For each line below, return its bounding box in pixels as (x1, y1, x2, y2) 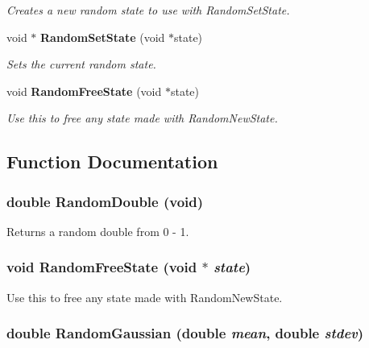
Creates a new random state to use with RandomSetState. (6, 2, 290, 18)
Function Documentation (6, 149, 218, 174)
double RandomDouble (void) (6, 191, 204, 211)
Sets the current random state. (6, 56, 156, 72)
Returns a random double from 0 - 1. (6, 222, 189, 239)
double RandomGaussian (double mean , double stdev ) (6, 323, 364, 343)
